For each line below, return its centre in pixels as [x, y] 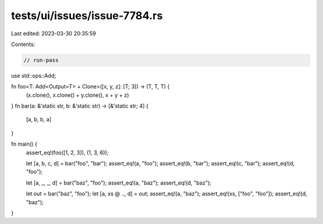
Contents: [23, 44]
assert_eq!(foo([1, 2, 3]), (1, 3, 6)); [67, 152]
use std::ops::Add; [33, 75]
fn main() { [24, 144]
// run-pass [41, 60]
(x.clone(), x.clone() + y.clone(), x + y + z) [77, 95]
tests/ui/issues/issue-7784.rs [87, 16]
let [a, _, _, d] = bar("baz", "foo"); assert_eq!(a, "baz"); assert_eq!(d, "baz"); [119, 183]
